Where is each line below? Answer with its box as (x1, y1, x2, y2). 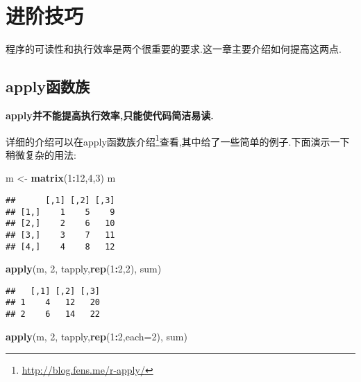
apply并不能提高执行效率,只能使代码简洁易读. (6, 107, 214, 122)
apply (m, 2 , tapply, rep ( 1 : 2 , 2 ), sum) (6, 261, 162, 276)
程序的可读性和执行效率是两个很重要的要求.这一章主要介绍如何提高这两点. (6, 42, 342, 56)
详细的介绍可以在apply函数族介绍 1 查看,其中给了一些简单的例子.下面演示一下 (6, 132, 350, 148)
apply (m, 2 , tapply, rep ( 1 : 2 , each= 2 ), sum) (6, 329, 187, 343)
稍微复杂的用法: (6, 147, 76, 162)
